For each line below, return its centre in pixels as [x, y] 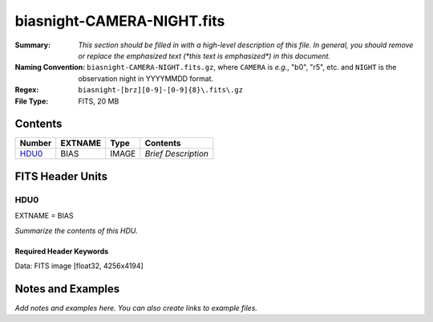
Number [36, 143]
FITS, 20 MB [99, 101]
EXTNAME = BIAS [44, 216]
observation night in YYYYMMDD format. [146, 78]
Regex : [27, 90]
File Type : [32, 101]
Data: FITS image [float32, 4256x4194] [79, 266]
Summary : [33, 45]
